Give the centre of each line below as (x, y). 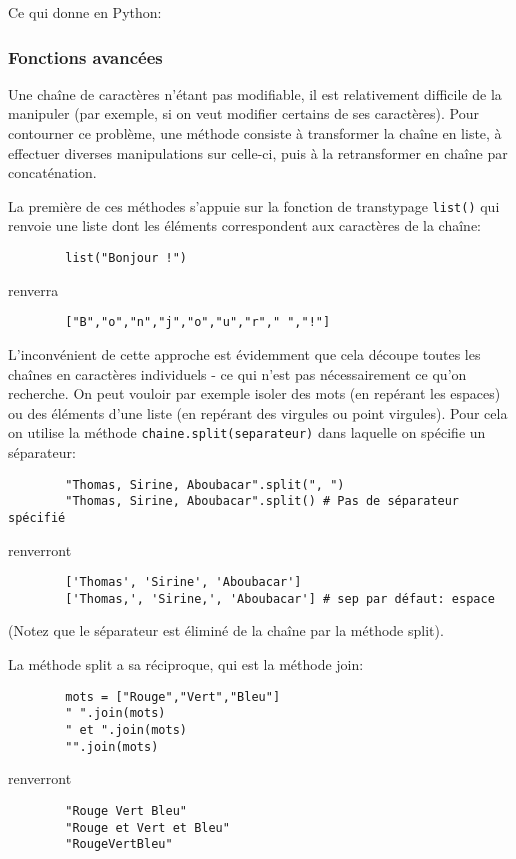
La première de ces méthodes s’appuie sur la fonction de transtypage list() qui (254, 205)
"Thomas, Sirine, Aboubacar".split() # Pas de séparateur (262, 501)
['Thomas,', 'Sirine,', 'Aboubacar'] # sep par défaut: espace (280, 598)
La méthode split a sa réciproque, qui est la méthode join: (186, 664)
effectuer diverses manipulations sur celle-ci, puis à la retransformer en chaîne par (258, 152)
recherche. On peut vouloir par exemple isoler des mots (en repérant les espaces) (254, 393)
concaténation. (52, 172)
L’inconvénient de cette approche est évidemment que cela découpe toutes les (244, 353)
